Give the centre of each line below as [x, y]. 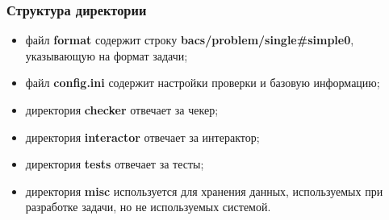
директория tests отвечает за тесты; [115, 164]
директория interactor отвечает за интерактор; [142, 137]
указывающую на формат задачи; [107, 55]
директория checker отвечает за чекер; [122, 110]
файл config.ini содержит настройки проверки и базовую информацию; [203, 83]
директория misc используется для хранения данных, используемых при [204, 191]
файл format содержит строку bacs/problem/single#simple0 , [190, 40]
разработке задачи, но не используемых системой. [148, 207]
